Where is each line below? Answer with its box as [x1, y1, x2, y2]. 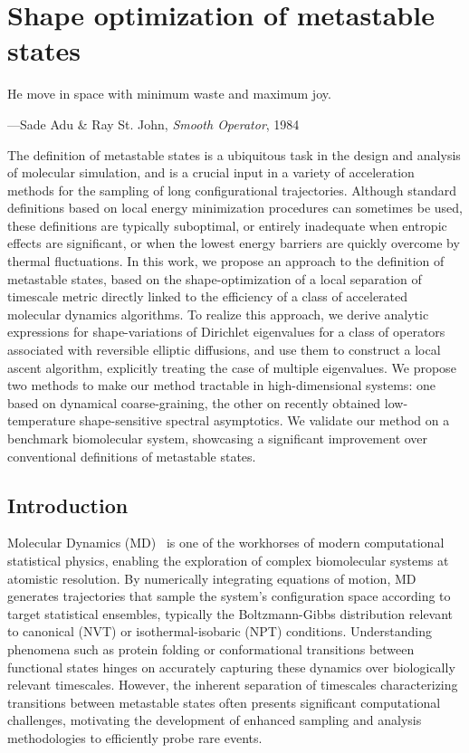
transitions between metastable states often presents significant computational [7, 692, 441, 711]
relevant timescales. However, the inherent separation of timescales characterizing [7, 675, 458, 694]
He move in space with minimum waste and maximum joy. [7, 84, 331, 103]
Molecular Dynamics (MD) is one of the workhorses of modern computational [7, 533, 445, 552]
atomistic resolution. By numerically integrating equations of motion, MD [7, 568, 416, 587]
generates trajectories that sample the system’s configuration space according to [7, 586, 451, 605]
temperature [7, 411, 76, 430]
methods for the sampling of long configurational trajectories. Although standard [7, 180, 457, 199]
